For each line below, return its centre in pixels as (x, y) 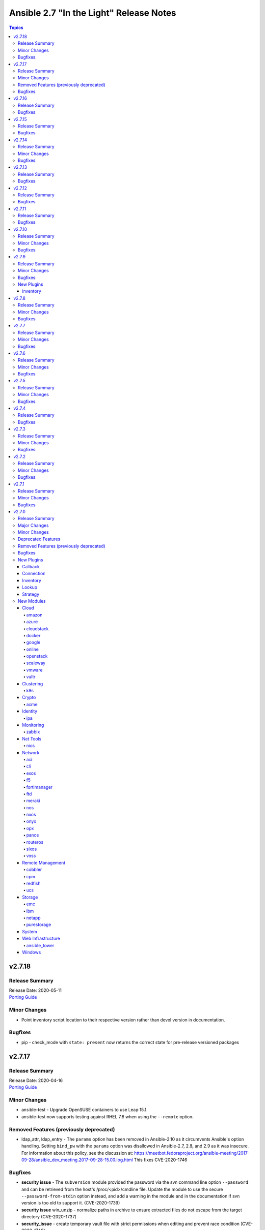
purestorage (39, 924)
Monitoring (33, 725)
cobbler (34, 870)
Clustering (33, 683)
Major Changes (33, 525)
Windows (32, 952)
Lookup (30, 587)
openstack (37, 656)
